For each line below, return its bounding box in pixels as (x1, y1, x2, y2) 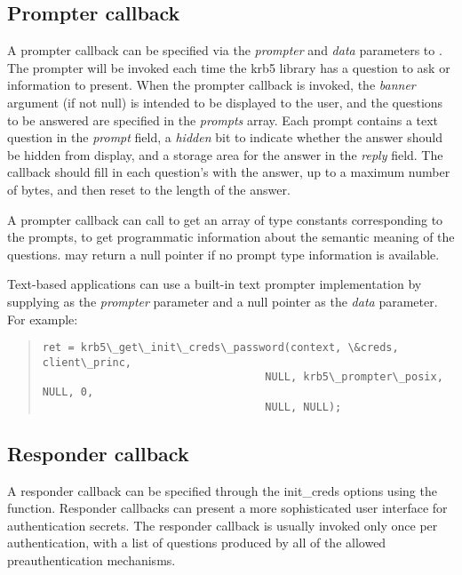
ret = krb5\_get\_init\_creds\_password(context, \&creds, (42, 341, 399, 355)
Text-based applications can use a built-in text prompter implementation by (7, 275, 422, 293)
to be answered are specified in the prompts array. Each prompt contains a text (7, 110, 439, 129)
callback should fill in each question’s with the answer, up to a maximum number (7, 163, 450, 181)
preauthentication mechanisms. (7, 550, 176, 569)
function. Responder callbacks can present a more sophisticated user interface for (7, 499, 448, 517)
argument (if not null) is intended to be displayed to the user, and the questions (7, 92, 443, 111)
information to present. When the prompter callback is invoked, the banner (7, 76, 416, 94)
